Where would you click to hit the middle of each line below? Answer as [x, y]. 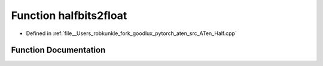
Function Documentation [58, 50]
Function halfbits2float [69, 15]
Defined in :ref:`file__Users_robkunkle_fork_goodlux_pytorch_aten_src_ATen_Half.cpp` [132, 33]
